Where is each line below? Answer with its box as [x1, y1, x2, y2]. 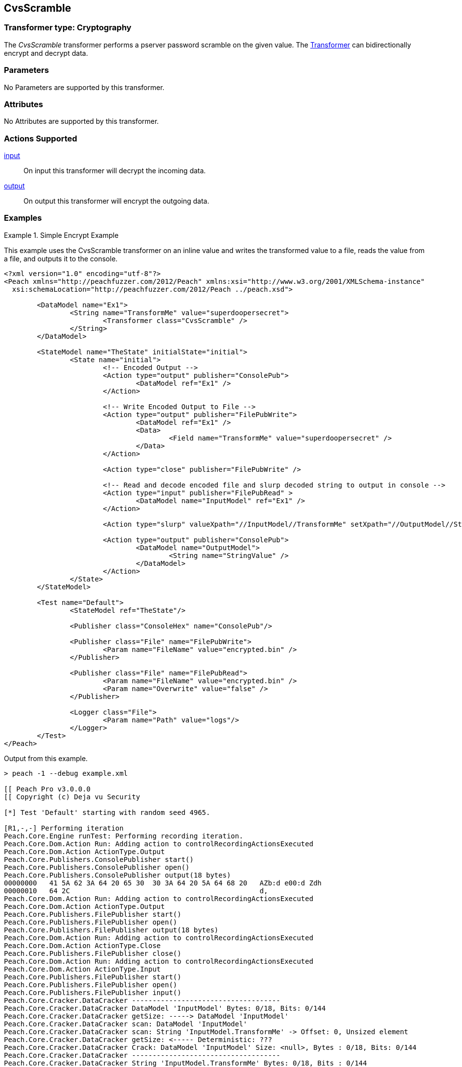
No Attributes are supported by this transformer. [4, 117, 159, 126]
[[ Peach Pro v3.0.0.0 [4, 785, 91, 793]
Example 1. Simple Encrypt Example [4, 231, 119, 239]
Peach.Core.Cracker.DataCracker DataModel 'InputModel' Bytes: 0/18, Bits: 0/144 [4, 1004, 326, 1012]
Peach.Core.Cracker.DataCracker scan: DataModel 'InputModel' [4, 1020, 248, 1028]
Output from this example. [4, 754, 88, 763]
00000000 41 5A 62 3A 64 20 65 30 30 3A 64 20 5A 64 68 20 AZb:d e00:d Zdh [4, 879, 322, 887]
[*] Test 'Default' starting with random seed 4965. [4, 808, 210, 816]
